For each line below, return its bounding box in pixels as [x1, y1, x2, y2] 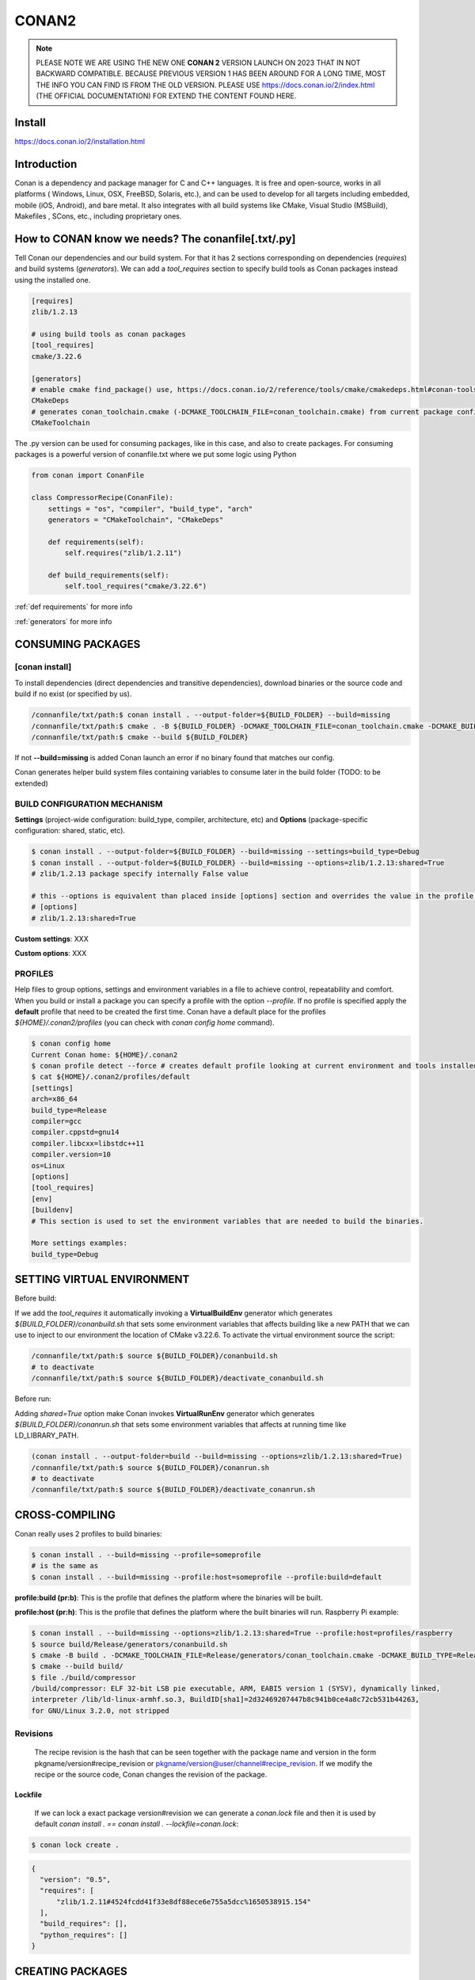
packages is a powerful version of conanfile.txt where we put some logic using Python [14, 450, 297, 459]
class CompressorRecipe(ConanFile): [31, 493, 174, 502]
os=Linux [31, 1161, 66, 1170]
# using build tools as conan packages [31, 329, 186, 338]
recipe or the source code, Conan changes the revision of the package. [34, 1770, 268, 1780]
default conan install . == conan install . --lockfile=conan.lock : [34, 1818, 239, 1829]
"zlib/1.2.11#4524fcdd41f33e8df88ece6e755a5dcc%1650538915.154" [56, 1897, 312, 1906]
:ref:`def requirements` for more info [14, 602, 133, 611]
